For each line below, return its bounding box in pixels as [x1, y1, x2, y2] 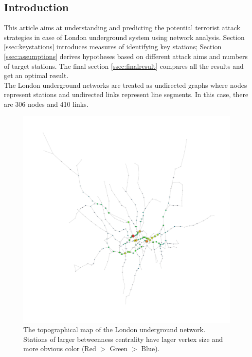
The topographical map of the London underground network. [23, 324, 206, 335]
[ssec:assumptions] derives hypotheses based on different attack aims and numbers [4, 51, 248, 61]
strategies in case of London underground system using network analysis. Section [4, 32, 245, 42]
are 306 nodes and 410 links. [4, 99, 89, 109]
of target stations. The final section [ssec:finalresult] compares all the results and [4, 60, 244, 71]
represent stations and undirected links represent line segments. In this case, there [4, 89, 249, 99]
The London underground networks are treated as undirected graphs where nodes [4, 79, 247, 90]
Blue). [141, 343, 160, 354]
